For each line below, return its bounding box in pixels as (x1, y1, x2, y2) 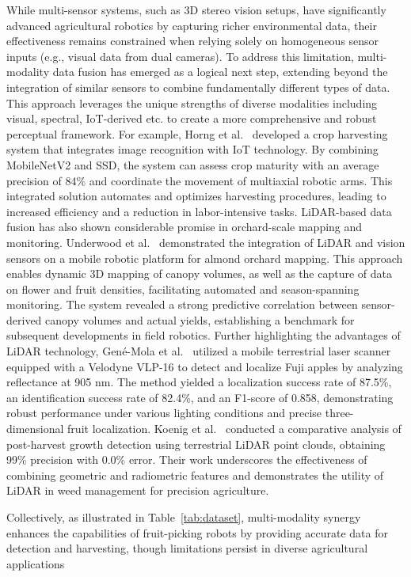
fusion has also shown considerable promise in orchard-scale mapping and (6, 218, 363, 235)
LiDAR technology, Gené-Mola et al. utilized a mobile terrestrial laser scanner (6, 343, 391, 359)
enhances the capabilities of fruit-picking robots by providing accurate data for (6, 524, 388, 541)
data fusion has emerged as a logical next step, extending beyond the (52, 63, 388, 80)
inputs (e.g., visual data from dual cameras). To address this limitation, (6, 47, 354, 64)
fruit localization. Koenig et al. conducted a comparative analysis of (67, 420, 401, 437)
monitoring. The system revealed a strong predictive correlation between (6, 296, 358, 313)
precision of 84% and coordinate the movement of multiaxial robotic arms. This (6, 172, 393, 188)
